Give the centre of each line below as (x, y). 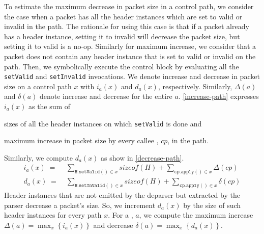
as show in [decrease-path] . (142, 157)
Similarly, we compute (38, 157)
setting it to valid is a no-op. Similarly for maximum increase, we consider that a (130, 46)
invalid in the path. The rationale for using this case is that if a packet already (127, 26)
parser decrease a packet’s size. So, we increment (80, 205)
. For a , (121, 215)
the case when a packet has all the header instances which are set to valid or (123, 16)
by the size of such (212, 205)
